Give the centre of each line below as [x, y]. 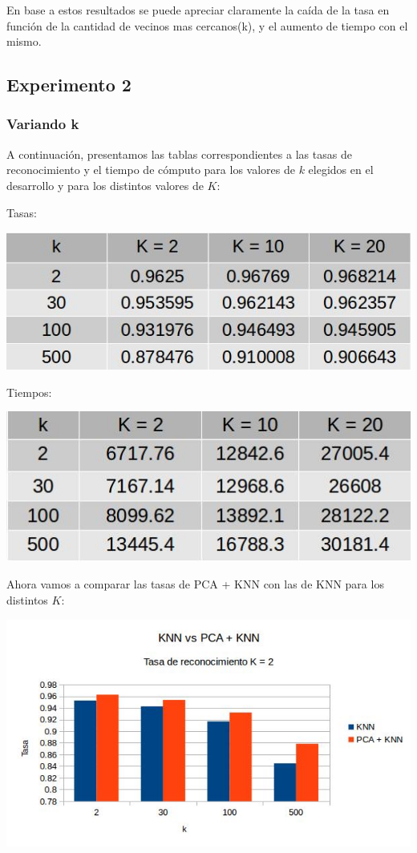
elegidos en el [341, 170]
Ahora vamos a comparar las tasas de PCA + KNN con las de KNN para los [195, 584]
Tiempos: [29, 392]
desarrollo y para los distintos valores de [105, 185]
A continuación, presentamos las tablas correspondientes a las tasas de [179, 154]
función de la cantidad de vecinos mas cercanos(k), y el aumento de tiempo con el [207, 25]
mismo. [24, 41]
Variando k [43, 124]
